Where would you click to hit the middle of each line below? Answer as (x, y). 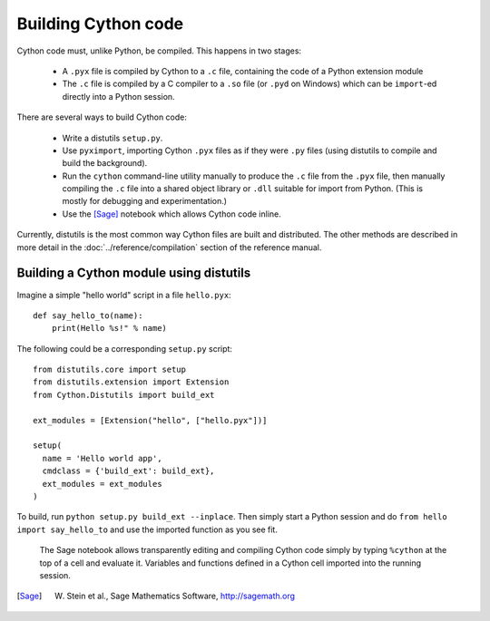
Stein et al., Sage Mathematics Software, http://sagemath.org (181, 596)
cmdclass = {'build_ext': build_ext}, (128, 471)
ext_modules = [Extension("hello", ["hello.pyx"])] (150, 420)
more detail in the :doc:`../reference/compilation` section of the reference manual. (169, 247)
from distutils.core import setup (109, 370)
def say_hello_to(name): (88, 315)
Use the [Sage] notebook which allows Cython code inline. (171, 214)
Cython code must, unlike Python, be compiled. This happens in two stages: (159, 51)
